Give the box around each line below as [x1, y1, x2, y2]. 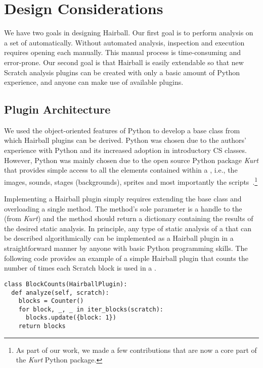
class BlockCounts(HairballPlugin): [4, 280, 127, 288]
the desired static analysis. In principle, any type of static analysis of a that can [4, 223, 252, 233]
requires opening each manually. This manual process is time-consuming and [4, 47, 241, 58]
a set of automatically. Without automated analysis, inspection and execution [4, 37, 245, 47]
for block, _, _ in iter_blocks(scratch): [18, 305, 163, 313]
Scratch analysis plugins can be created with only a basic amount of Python [4, 67, 240, 77]
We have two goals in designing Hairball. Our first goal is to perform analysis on [4, 27, 253, 38]
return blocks [18, 323, 66, 330]
